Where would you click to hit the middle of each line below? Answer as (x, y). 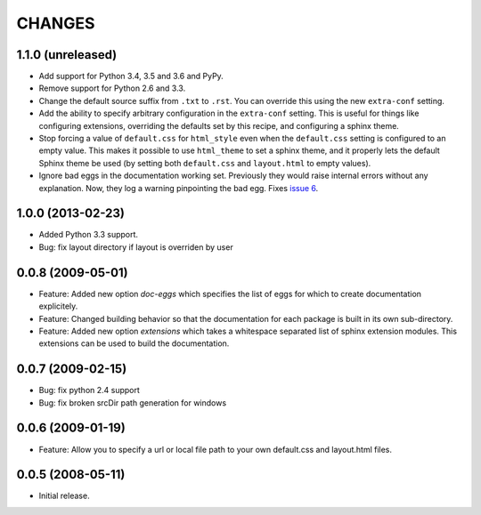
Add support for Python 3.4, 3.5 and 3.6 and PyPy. (131, 76)
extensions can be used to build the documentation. (134, 343)
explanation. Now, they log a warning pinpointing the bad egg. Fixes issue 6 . (179, 188)
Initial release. (64, 496)
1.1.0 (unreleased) (67, 55)
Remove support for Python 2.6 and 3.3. (112, 88)
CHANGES (56, 23)
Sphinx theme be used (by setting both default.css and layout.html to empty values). (205, 163)
